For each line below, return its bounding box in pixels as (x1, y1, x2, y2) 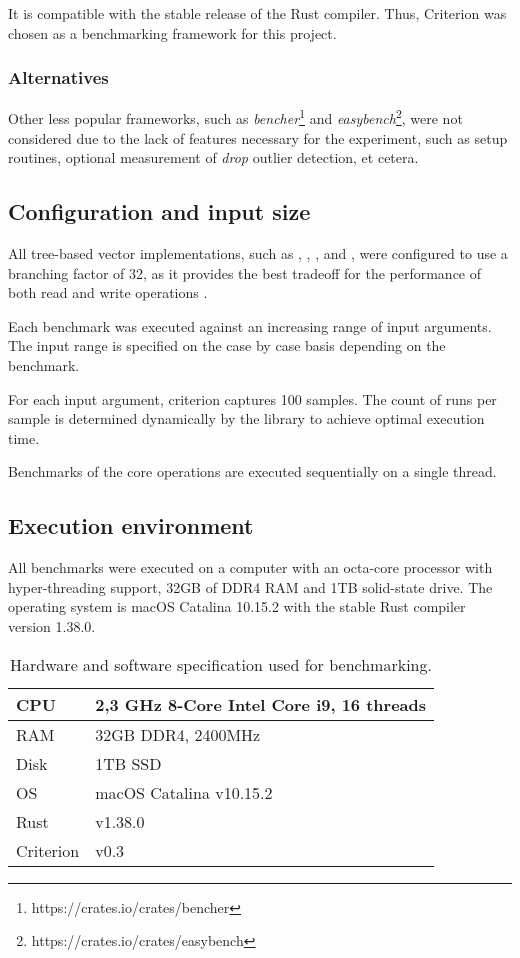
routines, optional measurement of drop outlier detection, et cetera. (8, 147, 419, 168)
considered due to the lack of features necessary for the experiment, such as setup (8, 127, 508, 148)
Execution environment (8, 510, 254, 541)
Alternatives (8, 65, 109, 90)
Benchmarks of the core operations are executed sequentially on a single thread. (8, 461, 497, 482)
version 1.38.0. (8, 615, 96, 636)
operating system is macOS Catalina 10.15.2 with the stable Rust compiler (8, 596, 466, 617)
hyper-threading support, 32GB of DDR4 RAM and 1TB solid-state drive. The (8, 576, 493, 597)
